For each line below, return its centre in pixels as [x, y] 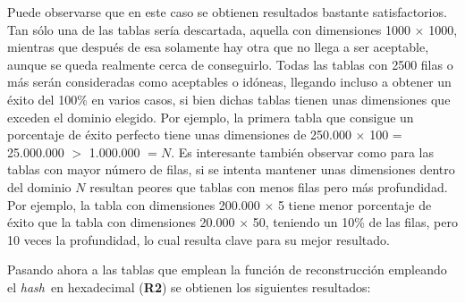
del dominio [39, 186]
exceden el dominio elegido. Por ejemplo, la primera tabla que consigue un [211, 117]
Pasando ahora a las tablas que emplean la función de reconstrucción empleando [227, 269]
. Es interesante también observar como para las [302, 151]
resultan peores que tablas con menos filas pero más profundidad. [269, 186]
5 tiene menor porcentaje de [355, 204]
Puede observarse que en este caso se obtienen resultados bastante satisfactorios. [227, 12]
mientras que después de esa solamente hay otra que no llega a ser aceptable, [218, 47]
